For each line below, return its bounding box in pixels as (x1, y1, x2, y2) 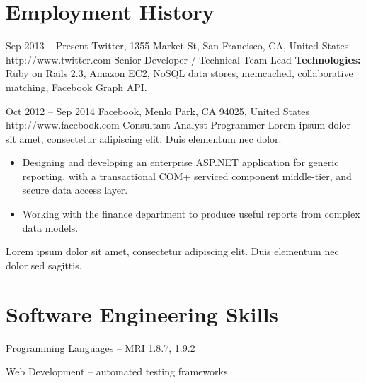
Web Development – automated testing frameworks (6, 364, 228, 379)
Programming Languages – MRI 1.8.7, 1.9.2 (6, 340, 195, 355)
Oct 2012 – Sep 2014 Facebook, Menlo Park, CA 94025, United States (6, 103, 310, 118)
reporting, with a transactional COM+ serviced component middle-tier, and (22, 168, 352, 183)
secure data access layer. (22, 182, 128, 197)
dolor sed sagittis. (6, 257, 82, 272)
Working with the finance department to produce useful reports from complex (22, 206, 360, 221)
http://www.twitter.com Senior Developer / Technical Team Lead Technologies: (6, 52, 361, 66)
